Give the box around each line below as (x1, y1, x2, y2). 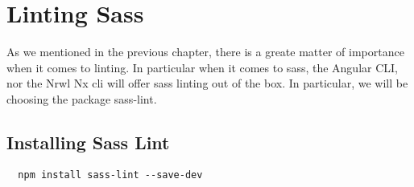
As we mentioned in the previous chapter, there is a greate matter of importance (6, 43, 404, 60)
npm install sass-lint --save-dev (18, 169, 203, 181)
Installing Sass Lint (6, 129, 170, 154)
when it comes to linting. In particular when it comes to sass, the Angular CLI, (6, 59, 398, 75)
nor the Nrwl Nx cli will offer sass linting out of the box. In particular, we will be (6, 75, 408, 91)
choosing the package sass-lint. (6, 90, 157, 107)
